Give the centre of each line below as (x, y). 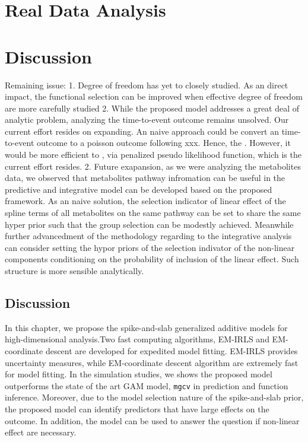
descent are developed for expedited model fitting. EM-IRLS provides (172, 350)
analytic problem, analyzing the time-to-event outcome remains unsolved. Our (147, 120)
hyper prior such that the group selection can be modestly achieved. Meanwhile (149, 224)
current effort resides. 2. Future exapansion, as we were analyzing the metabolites (153, 166)
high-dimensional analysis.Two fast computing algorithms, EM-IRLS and (137, 339)
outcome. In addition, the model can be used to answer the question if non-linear (152, 420)
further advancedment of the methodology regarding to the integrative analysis (148, 236)
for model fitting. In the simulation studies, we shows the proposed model (139, 374)
